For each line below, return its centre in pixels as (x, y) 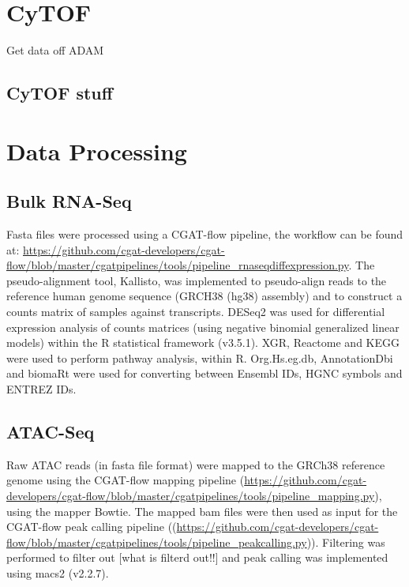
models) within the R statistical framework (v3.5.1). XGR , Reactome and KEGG (203, 342)
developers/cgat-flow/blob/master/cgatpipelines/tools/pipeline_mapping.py (191, 495)
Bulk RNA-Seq (69, 201)
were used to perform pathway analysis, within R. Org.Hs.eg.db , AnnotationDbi (200, 357)
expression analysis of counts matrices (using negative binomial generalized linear (203, 327)
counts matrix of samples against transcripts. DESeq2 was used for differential (196, 312)
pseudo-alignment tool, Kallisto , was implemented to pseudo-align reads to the (197, 280)
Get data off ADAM (55, 50)
